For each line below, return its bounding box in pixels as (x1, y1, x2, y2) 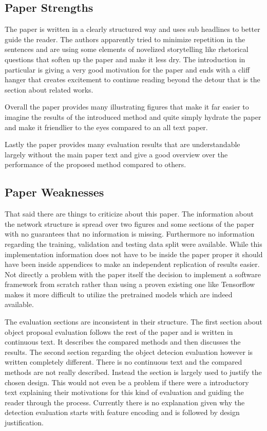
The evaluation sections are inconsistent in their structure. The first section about (5, 316, 262, 327)
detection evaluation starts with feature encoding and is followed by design (5, 407, 240, 418)
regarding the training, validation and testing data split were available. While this (5, 238, 262, 249)
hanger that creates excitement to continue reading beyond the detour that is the (5, 74, 260, 85)
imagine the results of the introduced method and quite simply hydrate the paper (5, 111, 261, 122)
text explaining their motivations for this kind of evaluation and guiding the (5, 387, 244, 398)
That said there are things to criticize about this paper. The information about (5, 208, 254, 219)
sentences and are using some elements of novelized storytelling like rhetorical (5, 44, 249, 55)
